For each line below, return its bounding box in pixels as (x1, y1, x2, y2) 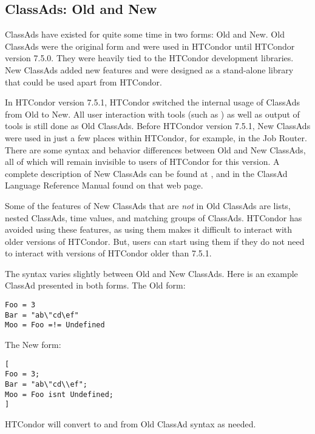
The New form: (5, 338, 61, 351)
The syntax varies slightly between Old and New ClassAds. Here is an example (5, 267, 298, 279)
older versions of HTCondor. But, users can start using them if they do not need (5, 235, 305, 247)
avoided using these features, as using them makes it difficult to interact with (5, 223, 293, 236)
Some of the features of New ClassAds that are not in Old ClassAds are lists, (5, 199, 291, 212)
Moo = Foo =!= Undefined (5, 321, 105, 330)
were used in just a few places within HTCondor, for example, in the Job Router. (5, 131, 307, 144)
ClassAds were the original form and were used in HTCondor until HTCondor (5, 39, 295, 52)
